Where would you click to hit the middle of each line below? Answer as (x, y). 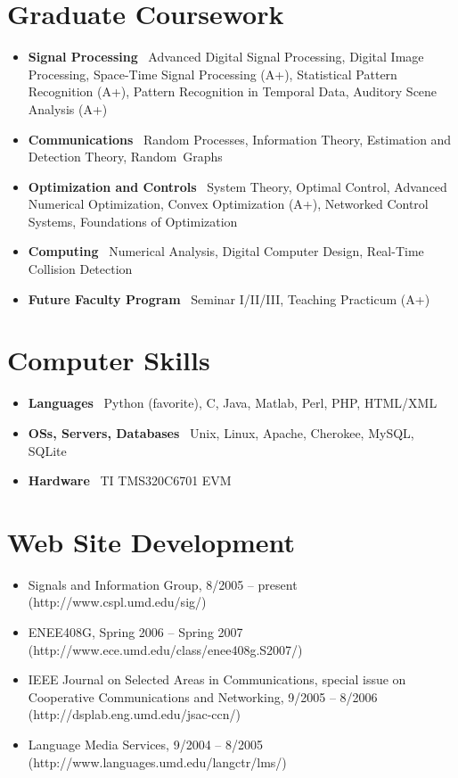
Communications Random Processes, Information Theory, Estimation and (240, 139)
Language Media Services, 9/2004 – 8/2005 (145, 745)
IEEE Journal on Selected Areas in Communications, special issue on (217, 679)
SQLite (47, 450)
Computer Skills (109, 360)
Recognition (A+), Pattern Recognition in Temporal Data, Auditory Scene (233, 91)
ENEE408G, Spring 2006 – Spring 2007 (135, 632)
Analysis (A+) (68, 108)
